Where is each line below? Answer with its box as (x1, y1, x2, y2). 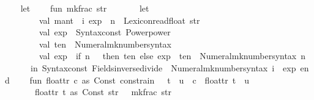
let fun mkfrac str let (20, 2, 149, 14)
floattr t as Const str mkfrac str (34, 85, 171, 98)
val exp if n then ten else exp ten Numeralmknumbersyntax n (39, 49, 306, 62)
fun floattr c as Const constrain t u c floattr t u (29, 73, 250, 86)
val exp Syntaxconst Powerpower (39, 26, 171, 38)
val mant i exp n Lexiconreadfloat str (39, 13, 200, 26)
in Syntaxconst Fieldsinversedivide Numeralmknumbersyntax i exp (30, 61, 296, 74)
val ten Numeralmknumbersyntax (39, 37, 172, 50)
